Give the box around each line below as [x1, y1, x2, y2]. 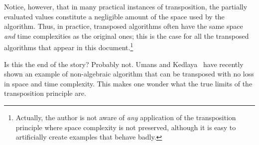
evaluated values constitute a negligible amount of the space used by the [4, 11, 225, 21]
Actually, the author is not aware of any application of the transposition [15, 112, 236, 122]
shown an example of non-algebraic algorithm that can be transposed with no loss [4, 69, 254, 79]
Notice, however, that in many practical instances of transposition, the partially [4, 1, 248, 11]
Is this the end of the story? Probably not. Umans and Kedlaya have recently [4, 59, 244, 69]
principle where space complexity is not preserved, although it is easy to [15, 122, 236, 132]
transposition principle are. [4, 88, 86, 98]
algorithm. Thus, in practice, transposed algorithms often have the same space [4, 21, 243, 31]
